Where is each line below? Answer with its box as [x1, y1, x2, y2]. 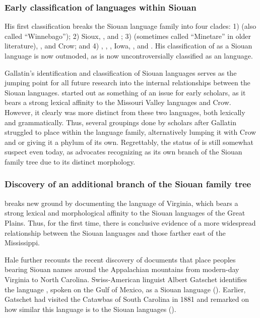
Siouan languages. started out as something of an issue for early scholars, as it [5, 87, 246, 97]
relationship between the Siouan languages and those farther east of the [5, 227, 226, 238]
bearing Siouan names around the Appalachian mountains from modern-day [5, 264, 239, 275]
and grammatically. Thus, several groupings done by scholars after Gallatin [5, 117, 236, 127]
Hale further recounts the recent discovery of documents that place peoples [5, 254, 236, 264]
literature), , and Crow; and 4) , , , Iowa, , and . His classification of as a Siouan [5, 40, 252, 51]
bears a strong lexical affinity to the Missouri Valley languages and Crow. [5, 97, 231, 108]
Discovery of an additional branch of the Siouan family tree [5, 178, 251, 190]
